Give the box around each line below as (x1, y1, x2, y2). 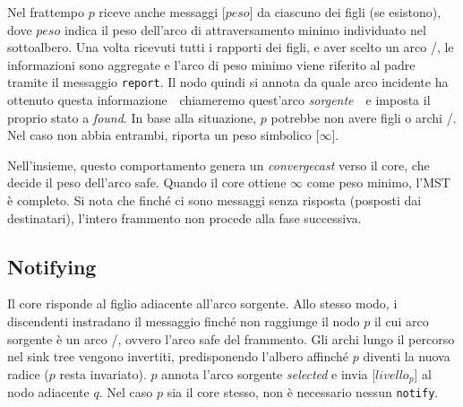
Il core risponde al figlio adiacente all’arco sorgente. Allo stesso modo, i (7, 294, 398, 313)
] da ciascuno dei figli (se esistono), (249, 3, 442, 21)
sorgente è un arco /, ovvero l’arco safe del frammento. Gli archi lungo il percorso (7, 329, 455, 348)
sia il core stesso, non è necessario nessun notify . (167, 383, 439, 402)
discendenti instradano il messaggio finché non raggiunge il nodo (7, 311, 360, 330)
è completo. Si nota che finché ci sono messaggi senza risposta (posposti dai (7, 191, 422, 209)
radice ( (7, 364, 49, 383)
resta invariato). (59, 364, 147, 383)
